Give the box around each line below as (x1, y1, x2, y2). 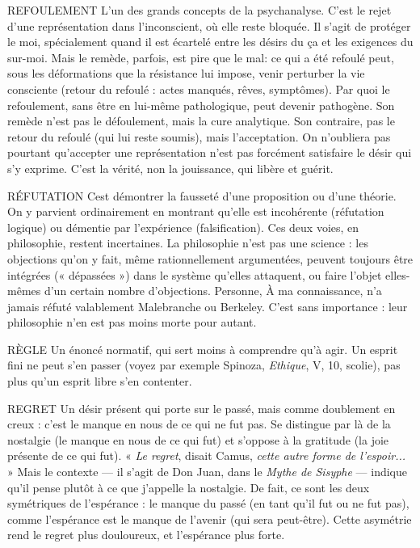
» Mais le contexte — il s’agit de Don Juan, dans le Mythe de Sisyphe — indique (7, 463, 408, 480)
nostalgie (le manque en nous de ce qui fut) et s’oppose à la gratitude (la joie (7, 431, 389, 448)
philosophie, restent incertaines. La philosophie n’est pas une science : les (7, 234, 368, 251)
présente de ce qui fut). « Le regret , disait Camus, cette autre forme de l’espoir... (7, 447, 406, 464)
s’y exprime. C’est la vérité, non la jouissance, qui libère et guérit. (7, 159, 334, 176)
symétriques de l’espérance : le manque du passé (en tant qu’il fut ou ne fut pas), (7, 495, 409, 512)
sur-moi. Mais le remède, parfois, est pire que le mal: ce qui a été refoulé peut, (7, 48, 394, 65)
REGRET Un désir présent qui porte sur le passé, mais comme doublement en (7, 399, 396, 416)
